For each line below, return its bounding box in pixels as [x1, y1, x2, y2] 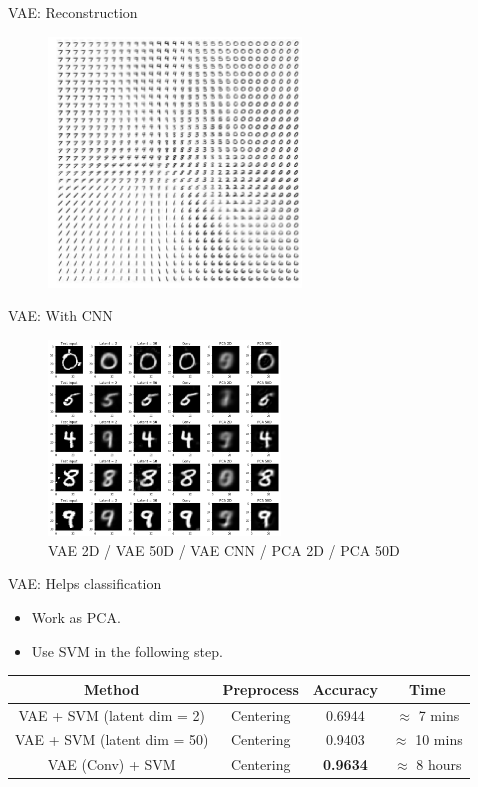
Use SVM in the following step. [31, 640, 223, 661]
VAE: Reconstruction [8, 2, 138, 22]
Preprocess [222, 678, 299, 699]
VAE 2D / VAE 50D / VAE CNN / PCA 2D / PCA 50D [48, 539, 400, 560]
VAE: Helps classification [8, 573, 162, 594]
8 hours [416, 754, 462, 775]
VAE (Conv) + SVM [47, 754, 176, 775]
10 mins [415, 729, 463, 750]
